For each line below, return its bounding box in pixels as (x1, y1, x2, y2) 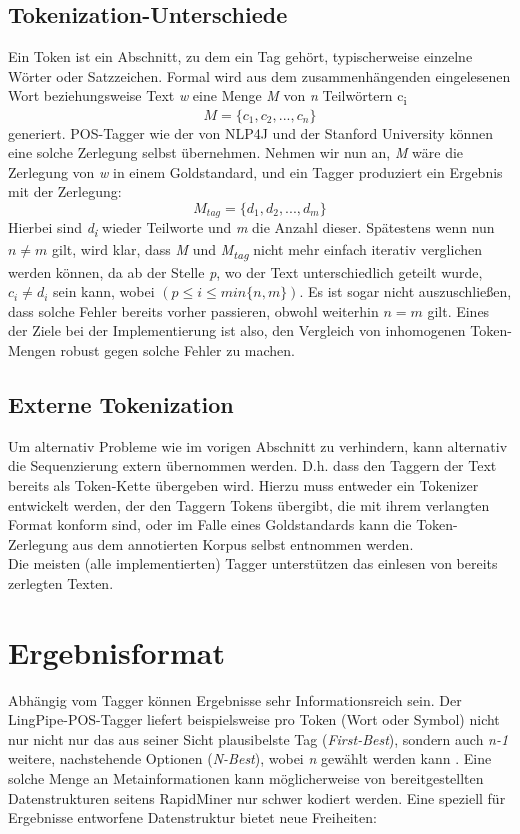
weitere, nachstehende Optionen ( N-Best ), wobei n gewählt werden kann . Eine (8, 748, 492, 769)
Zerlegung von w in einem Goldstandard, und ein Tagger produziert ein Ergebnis (8, 161, 503, 182)
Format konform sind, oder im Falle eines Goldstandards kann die (8, 514, 412, 535)
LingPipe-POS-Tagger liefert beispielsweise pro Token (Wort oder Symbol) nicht (8, 709, 500, 730)
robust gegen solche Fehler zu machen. (60, 339, 296, 360)
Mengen (8, 339, 56, 360)
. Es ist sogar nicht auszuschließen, (299, 281, 512, 302)
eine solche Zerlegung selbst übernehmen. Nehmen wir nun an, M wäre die (8, 142, 464, 163)
